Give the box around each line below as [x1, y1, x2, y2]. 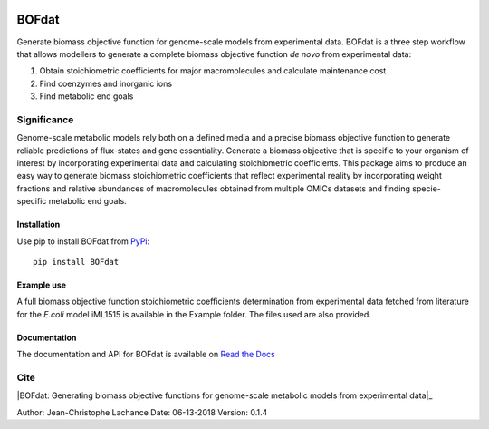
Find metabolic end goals [39, 91, 134, 102]
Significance [16, 113, 74, 126]
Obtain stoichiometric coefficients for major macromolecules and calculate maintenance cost [39, 65, 387, 76]
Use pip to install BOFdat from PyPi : [16, 236, 150, 247]
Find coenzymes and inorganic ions [39, 78, 172, 89]
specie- [412, 182, 441, 194]
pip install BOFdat [33, 257, 120, 267]
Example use [16, 279, 67, 290]
